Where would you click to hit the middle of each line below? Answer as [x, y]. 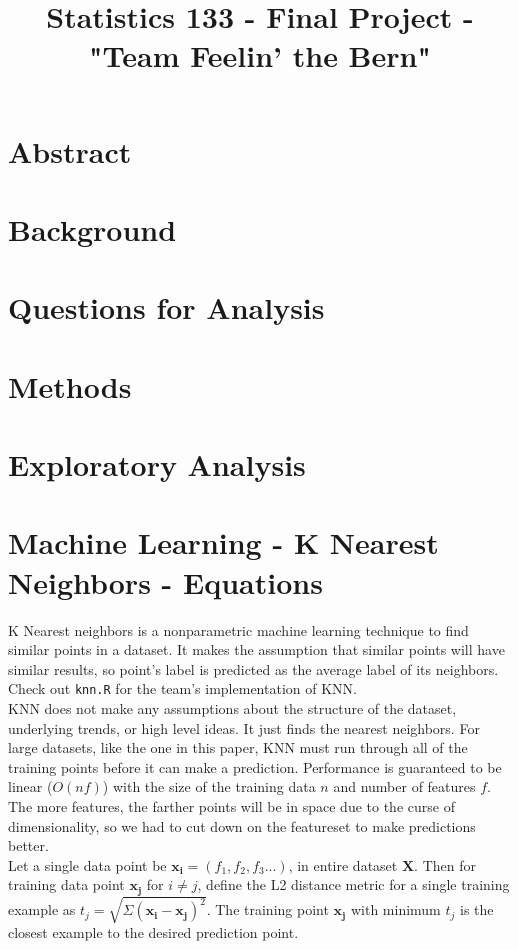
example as [42, 909]
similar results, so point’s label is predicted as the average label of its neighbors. [253, 668]
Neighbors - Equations [165, 581]
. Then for [445, 864]
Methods [70, 385]
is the [477, 909]
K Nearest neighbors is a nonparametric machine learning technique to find [238, 629]
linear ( [30, 786]
